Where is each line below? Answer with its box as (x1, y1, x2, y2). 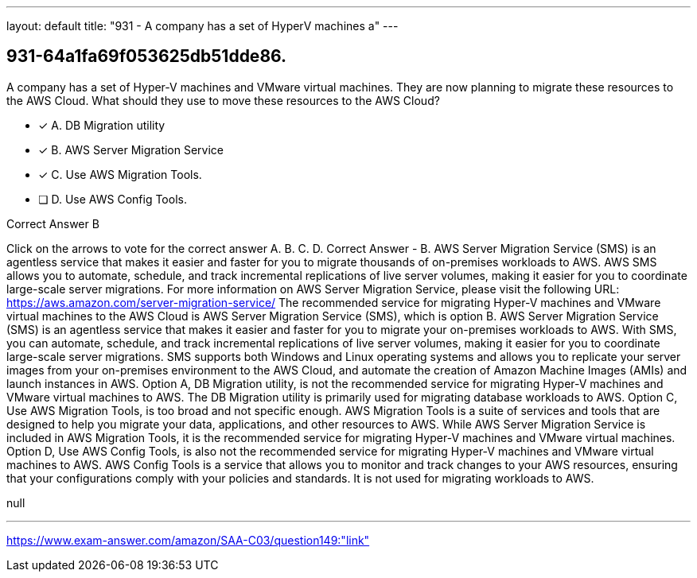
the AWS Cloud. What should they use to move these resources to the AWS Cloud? (6, 93, 440, 107)
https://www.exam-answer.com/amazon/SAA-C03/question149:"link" (6, 533, 370, 547)
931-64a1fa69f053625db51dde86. (6, 46, 287, 67)
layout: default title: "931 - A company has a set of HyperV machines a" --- (6, 19, 399, 33)
